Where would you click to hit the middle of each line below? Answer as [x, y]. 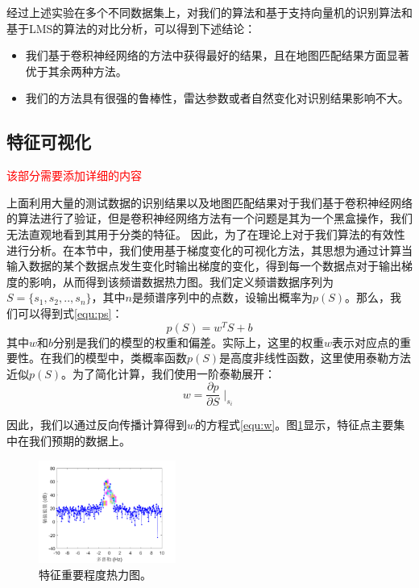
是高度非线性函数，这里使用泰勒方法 [315, 358]
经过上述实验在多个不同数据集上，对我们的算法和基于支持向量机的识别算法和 [209, 12]
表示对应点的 [366, 342]
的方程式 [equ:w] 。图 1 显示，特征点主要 [295, 425]
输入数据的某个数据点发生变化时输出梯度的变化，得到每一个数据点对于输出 [204, 266]
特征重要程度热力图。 [95, 574]
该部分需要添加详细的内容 [74, 175]
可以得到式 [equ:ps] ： [70, 313]
